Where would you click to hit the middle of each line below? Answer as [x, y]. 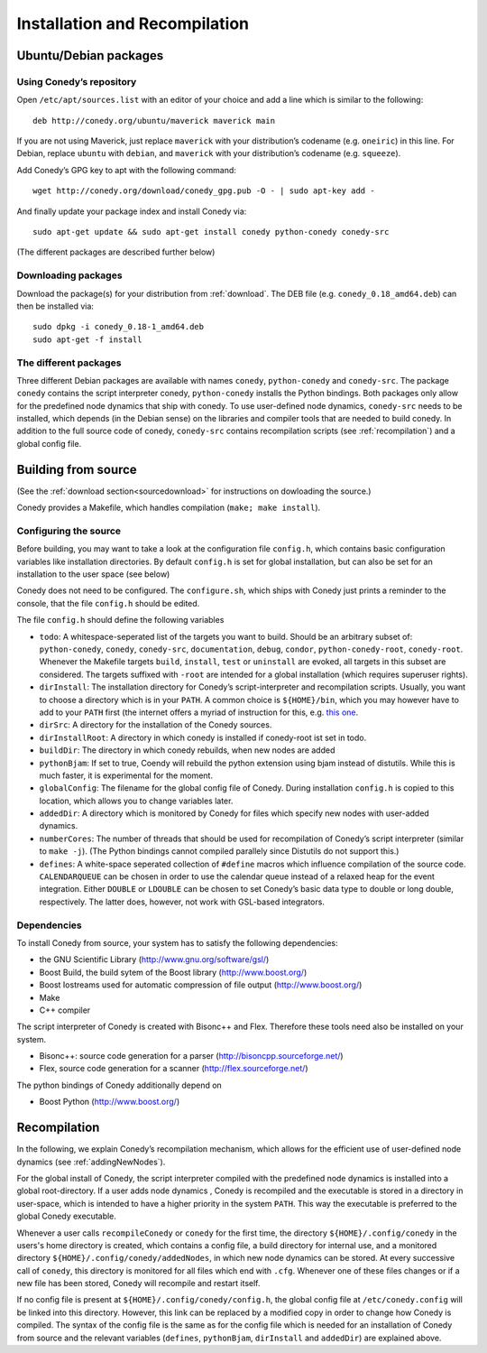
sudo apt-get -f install [87, 339]
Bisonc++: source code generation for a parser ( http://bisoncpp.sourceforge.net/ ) [191, 1056]
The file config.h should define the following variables [120, 620]
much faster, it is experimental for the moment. [126, 775]
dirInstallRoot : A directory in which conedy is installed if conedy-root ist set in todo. [203, 737]
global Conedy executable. [67, 1216]
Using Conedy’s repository [77, 81]
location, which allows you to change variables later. [136, 801]
